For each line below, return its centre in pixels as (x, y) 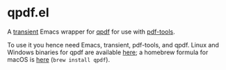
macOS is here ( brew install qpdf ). (58, 59)
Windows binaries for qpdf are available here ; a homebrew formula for (108, 52)
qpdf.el (29, 13)
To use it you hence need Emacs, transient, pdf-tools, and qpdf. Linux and (113, 45)
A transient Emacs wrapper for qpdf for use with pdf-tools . (91, 32)
